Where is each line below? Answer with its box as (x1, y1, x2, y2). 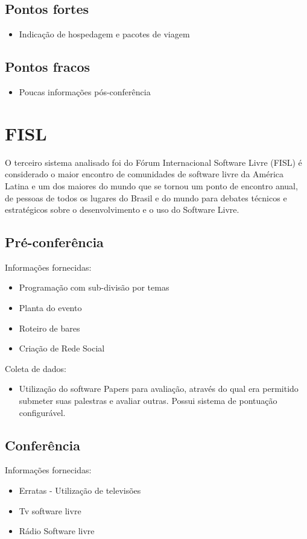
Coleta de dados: (5, 362, 66, 374)
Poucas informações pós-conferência (19, 86, 151, 98)
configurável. (19, 406, 66, 418)
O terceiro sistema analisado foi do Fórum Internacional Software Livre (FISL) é (5, 156, 302, 168)
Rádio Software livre (19, 525, 95, 537)
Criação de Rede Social (19, 342, 105, 355)
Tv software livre (19, 504, 81, 517)
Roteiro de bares (19, 321, 80, 334)
